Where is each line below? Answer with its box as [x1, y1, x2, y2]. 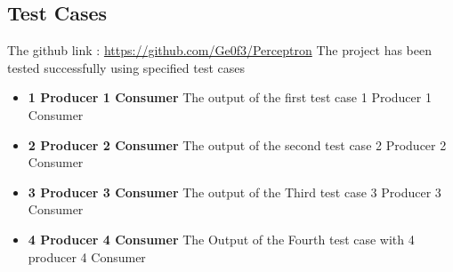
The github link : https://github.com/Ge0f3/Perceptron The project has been [7, 41, 433, 60]
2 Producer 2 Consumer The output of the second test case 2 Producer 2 [28, 135, 447, 154]
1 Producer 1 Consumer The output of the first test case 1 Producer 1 [28, 88, 432, 107]
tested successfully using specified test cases [7, 58, 246, 76]
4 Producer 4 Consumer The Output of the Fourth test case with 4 [28, 229, 415, 248]
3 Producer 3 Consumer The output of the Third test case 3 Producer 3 [28, 182, 441, 201]
